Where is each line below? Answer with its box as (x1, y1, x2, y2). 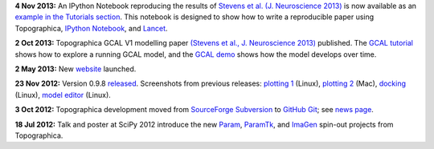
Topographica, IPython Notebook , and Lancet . (14, 23, 168, 33)
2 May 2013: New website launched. (14, 64, 137, 74)
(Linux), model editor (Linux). (14, 90, 112, 99)
